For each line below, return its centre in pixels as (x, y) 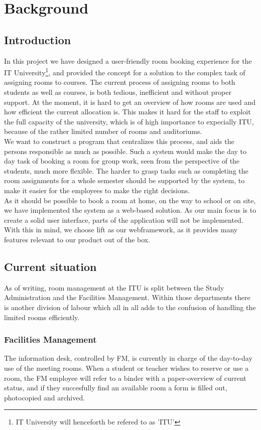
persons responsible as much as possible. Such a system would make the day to (125, 151)
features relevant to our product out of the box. (77, 239)
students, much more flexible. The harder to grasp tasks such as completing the (126, 170)
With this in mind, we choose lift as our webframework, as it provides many (121, 230)
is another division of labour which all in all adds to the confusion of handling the (130, 307)
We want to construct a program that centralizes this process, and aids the (119, 141)
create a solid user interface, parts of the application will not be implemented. (124, 220)
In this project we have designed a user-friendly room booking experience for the (128, 60)
